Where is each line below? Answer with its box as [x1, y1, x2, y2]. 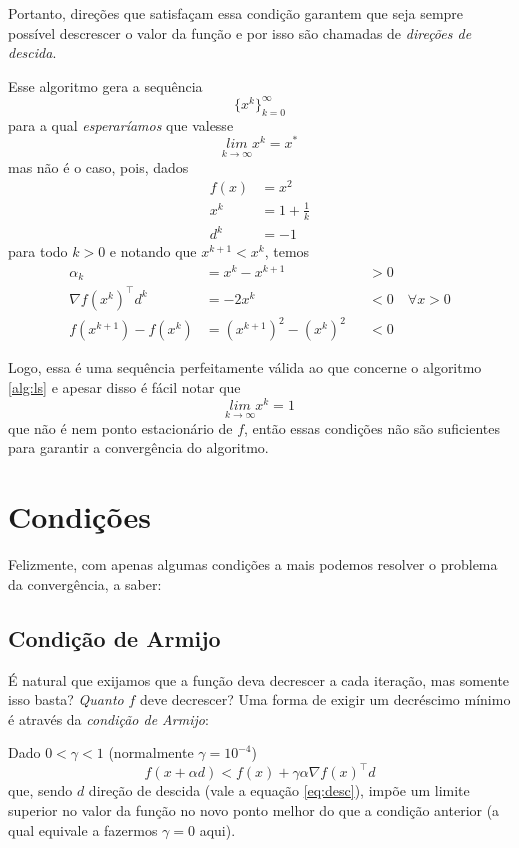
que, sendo [8, 780, 73, 801]
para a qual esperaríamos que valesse [8, 114, 234, 135]
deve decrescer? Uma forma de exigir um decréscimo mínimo [139, 689, 511, 710]
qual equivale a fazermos [8, 819, 158, 840]
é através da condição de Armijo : [8, 708, 209, 729]
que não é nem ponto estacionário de [8, 417, 233, 438]
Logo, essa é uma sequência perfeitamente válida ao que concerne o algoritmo [8, 357, 482, 378]
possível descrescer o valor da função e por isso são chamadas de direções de [8, 22, 472, 43]
